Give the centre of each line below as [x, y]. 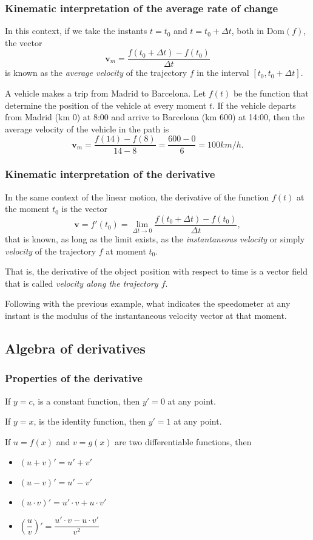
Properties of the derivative [74, 378]
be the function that [271, 93]
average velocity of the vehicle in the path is [87, 128]
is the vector [85, 209]
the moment [27, 209]
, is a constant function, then [86, 401]
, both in [247, 31]
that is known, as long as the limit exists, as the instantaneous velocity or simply [155, 238]
